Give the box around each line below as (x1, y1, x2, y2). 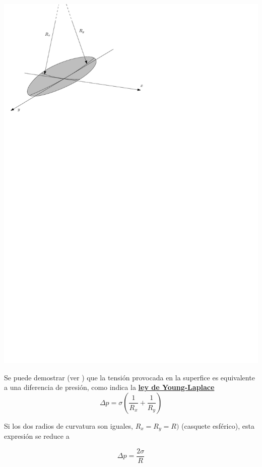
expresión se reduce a (4, 431, 70, 441)
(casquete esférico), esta (181, 420, 254, 431)
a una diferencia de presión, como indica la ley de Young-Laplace (4, 382, 215, 392)
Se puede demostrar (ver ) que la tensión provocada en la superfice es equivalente (4, 372, 255, 382)
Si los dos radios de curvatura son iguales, (4, 420, 134, 431)
